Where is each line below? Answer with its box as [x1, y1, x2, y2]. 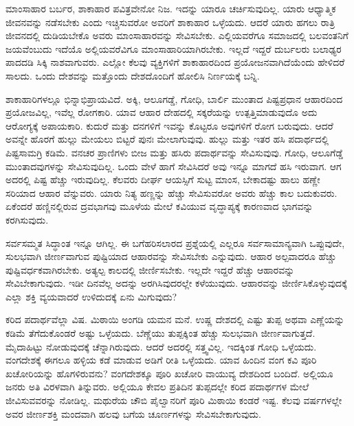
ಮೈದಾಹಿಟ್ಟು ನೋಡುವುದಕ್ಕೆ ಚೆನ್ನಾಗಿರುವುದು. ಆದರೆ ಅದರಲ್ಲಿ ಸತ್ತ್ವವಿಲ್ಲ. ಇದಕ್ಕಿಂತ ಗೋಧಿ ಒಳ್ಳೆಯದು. [5, 339, 317, 353]
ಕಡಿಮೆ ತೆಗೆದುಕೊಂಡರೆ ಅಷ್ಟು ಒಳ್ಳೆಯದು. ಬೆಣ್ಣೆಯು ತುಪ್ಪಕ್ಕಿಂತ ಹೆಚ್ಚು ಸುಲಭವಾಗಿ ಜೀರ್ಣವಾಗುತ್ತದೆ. [5, 326, 316, 340]
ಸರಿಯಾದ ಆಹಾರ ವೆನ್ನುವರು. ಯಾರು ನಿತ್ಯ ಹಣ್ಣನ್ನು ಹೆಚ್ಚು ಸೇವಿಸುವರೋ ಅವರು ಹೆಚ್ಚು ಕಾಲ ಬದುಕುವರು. [5, 185, 338, 200]
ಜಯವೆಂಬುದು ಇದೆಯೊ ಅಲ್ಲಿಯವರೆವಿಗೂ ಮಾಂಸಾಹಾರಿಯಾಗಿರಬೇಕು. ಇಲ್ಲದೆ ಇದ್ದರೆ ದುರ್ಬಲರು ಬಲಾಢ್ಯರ [5, 41, 342, 56]
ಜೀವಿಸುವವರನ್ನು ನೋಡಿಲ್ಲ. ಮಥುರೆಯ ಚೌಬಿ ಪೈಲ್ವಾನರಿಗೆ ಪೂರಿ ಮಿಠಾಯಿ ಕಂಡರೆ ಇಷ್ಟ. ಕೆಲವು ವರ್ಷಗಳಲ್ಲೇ [5, 393, 342, 407]
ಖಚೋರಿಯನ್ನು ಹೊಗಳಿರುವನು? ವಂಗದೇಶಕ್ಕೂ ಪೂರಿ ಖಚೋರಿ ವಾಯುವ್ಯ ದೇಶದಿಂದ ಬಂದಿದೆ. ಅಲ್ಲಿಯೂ [5, 366, 333, 380]
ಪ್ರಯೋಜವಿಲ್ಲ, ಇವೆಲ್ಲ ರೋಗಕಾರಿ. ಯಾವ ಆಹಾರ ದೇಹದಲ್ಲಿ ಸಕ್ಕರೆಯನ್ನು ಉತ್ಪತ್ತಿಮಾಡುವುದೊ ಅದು [5, 105, 318, 119]
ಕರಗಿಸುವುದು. [5, 212, 49, 226]
